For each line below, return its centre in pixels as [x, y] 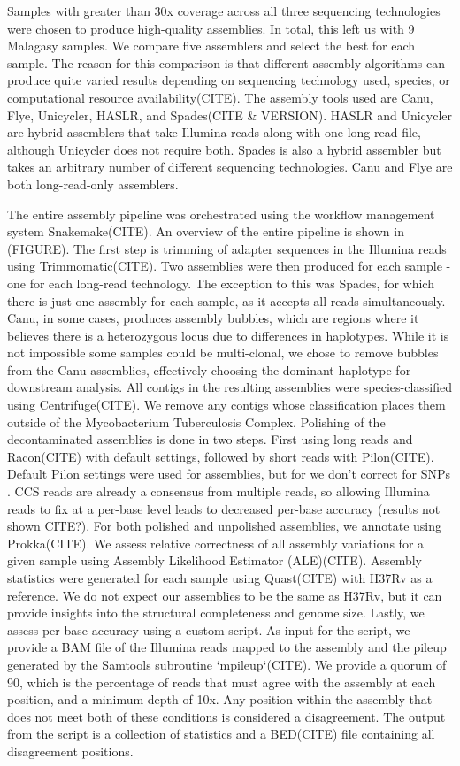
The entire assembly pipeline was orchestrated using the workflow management [221, 214]
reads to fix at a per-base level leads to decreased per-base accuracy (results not [224, 508]
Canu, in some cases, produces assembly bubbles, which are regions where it [213, 318]
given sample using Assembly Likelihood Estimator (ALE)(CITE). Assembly [215, 560]
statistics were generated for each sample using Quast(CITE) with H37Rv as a [220, 578]
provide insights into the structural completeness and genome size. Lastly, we [216, 613]
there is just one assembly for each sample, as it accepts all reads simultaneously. [226, 300]
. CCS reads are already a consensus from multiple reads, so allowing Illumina [218, 491]
